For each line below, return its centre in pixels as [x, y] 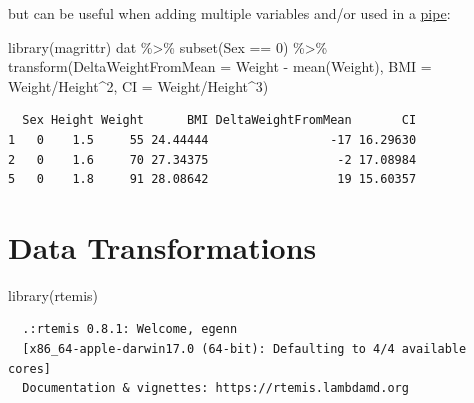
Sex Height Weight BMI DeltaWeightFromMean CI [219, 120]
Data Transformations [162, 246]
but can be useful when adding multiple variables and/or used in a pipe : [229, 13]
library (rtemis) [53, 294]
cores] [29, 368]
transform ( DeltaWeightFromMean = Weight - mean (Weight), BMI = [220, 66]
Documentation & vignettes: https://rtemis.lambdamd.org [215, 388]
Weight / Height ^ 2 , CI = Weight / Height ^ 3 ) [138, 85]
